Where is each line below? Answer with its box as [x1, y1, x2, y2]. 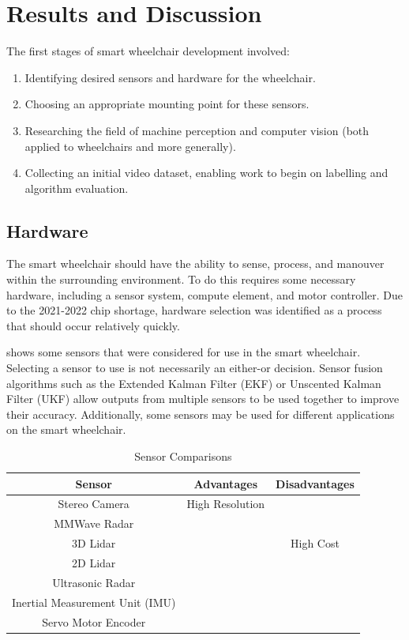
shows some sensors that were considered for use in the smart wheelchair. [6, 344, 361, 360]
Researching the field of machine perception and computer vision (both [24, 122, 370, 138]
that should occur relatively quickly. [6, 317, 180, 333]
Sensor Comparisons [134, 448, 232, 465]
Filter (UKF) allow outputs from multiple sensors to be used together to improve [6, 390, 400, 407]
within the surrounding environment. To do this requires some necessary [6, 271, 356, 288]
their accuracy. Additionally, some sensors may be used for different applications [6, 405, 395, 422]
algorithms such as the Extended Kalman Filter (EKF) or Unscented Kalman [6, 375, 381, 391]
